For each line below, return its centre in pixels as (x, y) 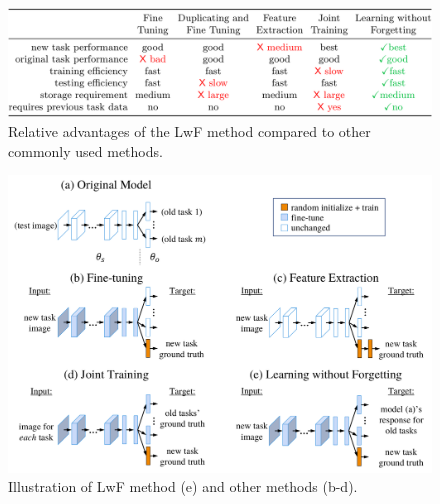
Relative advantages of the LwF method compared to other (189, 130)
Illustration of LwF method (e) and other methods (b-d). (183, 486)
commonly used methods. (85, 150)
